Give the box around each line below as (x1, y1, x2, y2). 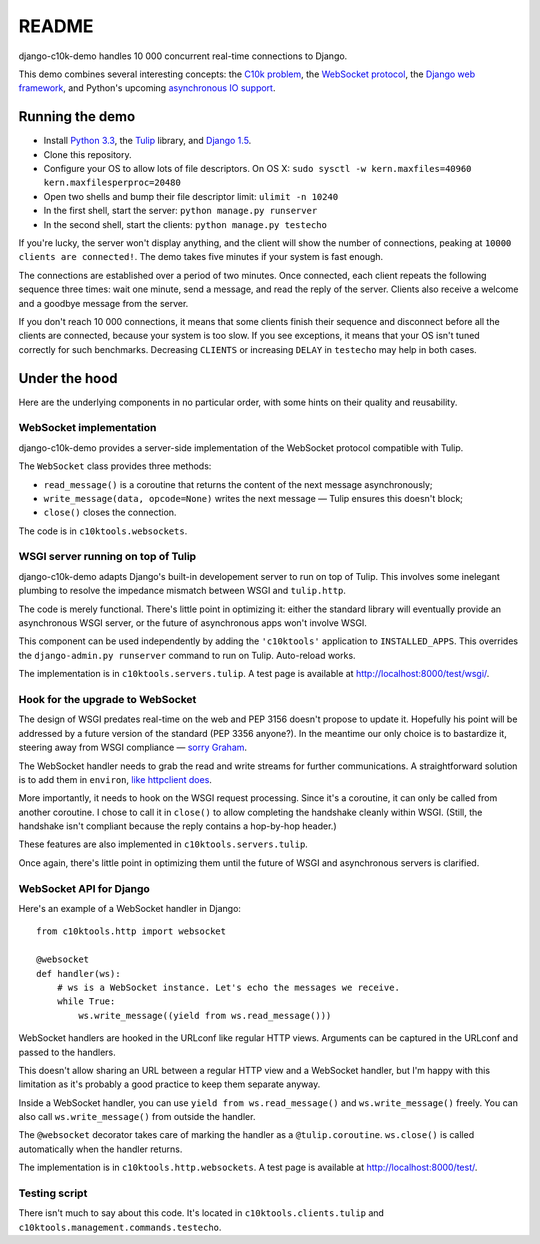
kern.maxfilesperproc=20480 (43, 177, 182, 189)
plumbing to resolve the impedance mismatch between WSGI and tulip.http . (18, 585, 347, 597)
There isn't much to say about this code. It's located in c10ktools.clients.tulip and (18, 1207, 385, 1219)
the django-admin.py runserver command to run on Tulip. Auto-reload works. (18, 649, 356, 661)
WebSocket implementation (18, 421, 157, 435)
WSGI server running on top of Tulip (18, 550, 197, 564)
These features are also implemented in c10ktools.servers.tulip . (18, 838, 309, 850)
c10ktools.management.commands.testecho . (18, 1221, 222, 1233)
